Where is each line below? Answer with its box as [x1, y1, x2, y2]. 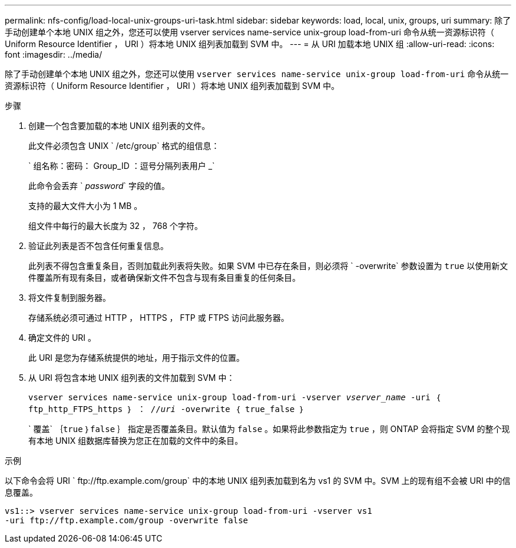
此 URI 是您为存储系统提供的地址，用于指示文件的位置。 [28, 353, 245, 363]
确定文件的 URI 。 [28, 333, 97, 343]
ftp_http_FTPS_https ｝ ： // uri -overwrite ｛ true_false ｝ [28, 404, 305, 414]
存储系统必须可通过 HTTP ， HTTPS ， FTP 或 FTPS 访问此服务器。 [28, 313, 289, 323]
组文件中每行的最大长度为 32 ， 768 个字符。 [28, 221, 203, 231]
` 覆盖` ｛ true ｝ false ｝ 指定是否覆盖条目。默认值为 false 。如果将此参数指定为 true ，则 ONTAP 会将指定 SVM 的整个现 [28, 424, 510, 434]
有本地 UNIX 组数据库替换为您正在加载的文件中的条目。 [28, 436, 243, 446]
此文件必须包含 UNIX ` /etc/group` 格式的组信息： [28, 141, 220, 151]
